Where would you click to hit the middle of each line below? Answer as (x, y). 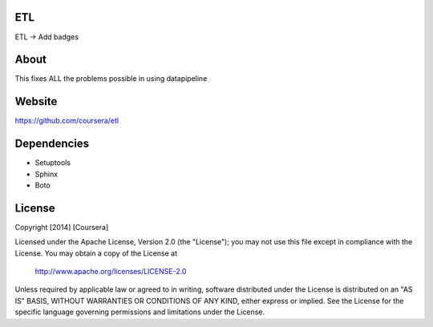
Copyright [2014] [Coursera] (62, 227)
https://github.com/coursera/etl (67, 121)
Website (36, 101)
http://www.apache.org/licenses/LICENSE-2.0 (111, 272)
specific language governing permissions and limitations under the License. (140, 312)
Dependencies (52, 144)
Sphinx (47, 174)
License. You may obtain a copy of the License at (96, 253)
